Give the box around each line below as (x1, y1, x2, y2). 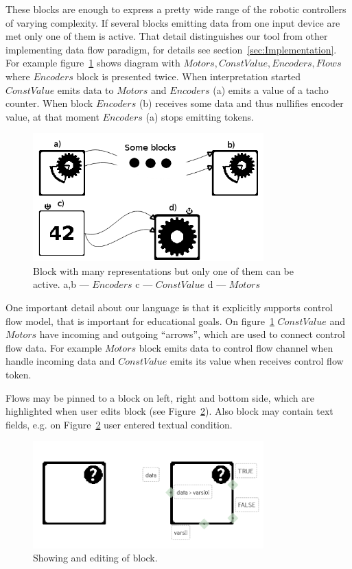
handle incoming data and (5, 354, 115, 368)
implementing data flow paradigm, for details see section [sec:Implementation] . (5, 42, 337, 56)
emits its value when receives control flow (169, 354, 344, 368)
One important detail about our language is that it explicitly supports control (5, 300, 333, 314)
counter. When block (5, 96, 93, 110)
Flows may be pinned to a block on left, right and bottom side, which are (5, 390, 314, 404)
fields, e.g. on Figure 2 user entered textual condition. (5, 417, 233, 431)
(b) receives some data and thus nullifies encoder (139, 96, 344, 110)
